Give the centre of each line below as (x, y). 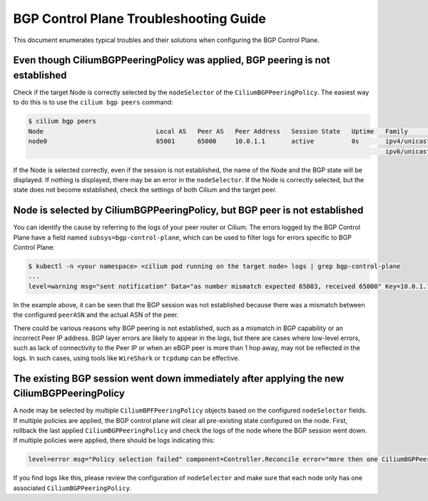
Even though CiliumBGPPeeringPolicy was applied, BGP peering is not (172, 60)
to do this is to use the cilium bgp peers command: (93, 102)
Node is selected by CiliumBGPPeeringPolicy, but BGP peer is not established (188, 210)
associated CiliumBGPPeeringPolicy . (72, 488)
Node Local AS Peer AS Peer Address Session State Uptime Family (218, 131)
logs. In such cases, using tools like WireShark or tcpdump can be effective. (127, 358)
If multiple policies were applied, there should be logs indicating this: (114, 440)
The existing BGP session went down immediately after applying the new (179, 378)
